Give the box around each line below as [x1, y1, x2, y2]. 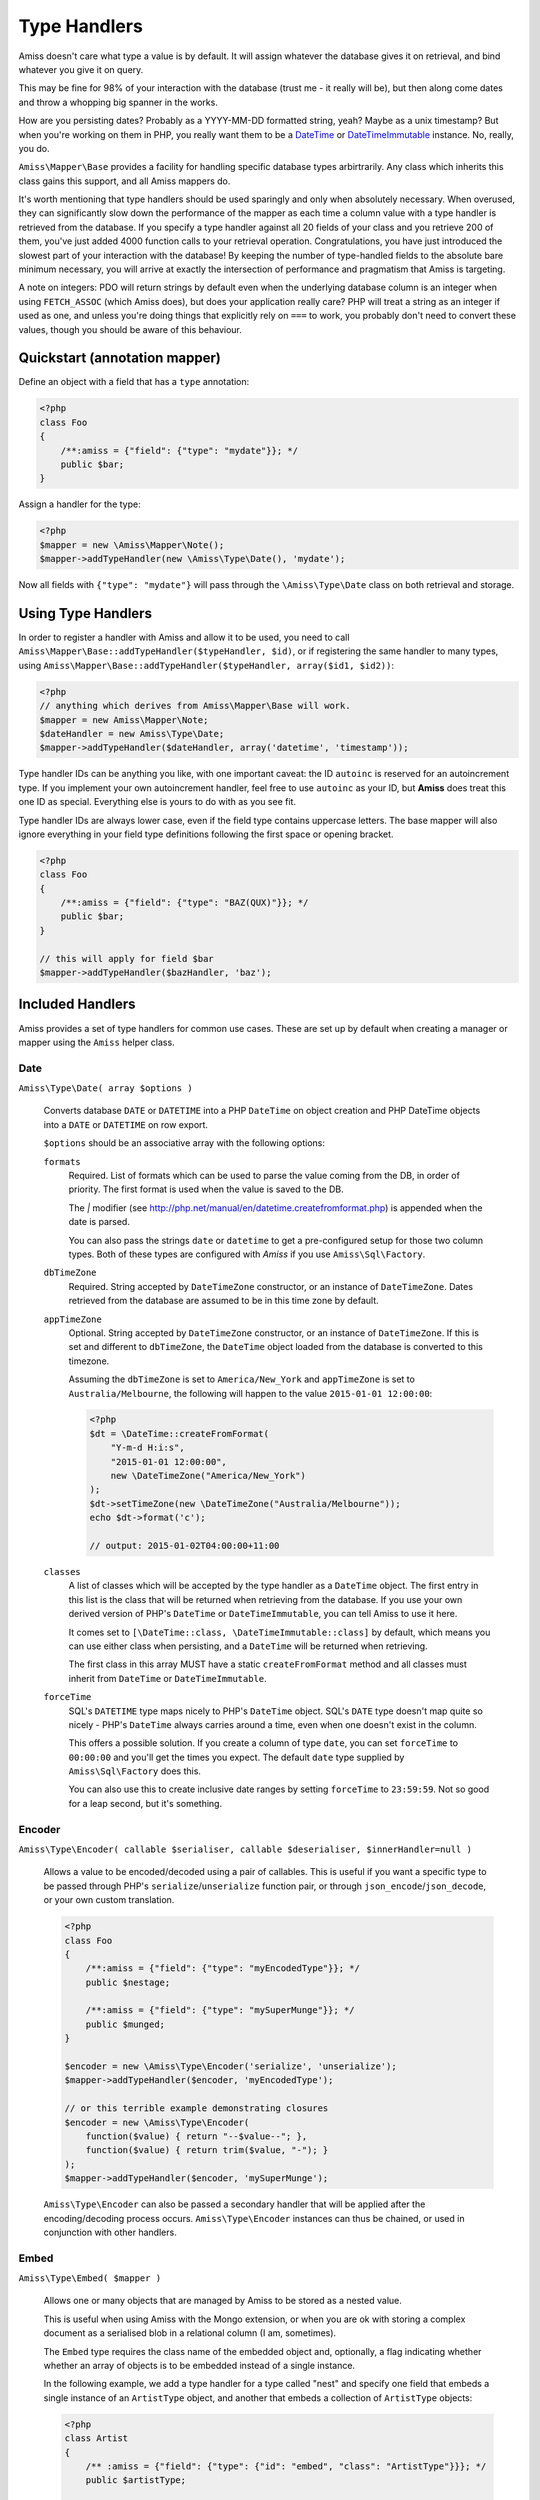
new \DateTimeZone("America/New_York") [110, 1470, 307, 1482]
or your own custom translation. [43, 1894, 175, 1906]
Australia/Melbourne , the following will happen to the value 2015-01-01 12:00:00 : [68, 1387, 433, 1399]
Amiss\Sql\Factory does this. [68, 1765, 202, 1777]
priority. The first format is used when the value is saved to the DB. [68, 1183, 344, 1195]
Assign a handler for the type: [18, 498, 141, 510]
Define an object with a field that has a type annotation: [18, 376, 250, 388]
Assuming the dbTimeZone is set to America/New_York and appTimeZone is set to [68, 1373, 415, 1385]
